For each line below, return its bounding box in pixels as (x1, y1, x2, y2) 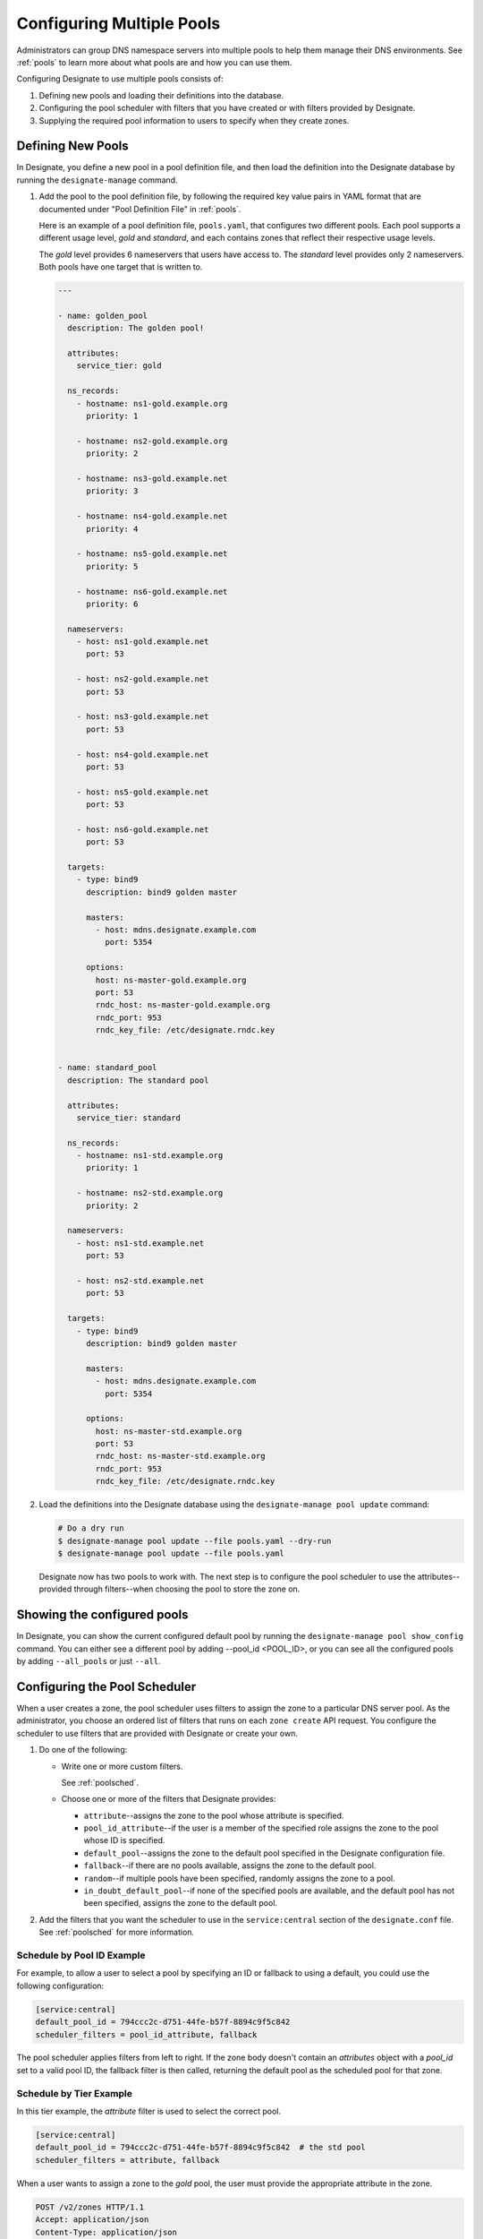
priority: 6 (86, 598, 139, 609)
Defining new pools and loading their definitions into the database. (38, 90, 284, 100)
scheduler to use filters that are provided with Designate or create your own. (16, 1728, 299, 1738)
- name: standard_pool (57, 1062, 157, 1073)
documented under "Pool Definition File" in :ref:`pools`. (38, 203, 241, 214)
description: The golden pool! (67, 323, 205, 333)
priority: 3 (86, 486, 139, 496)
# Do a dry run (57, 1523, 124, 1533)
